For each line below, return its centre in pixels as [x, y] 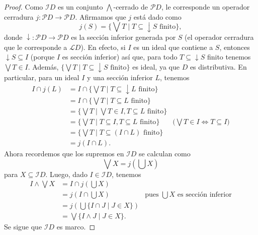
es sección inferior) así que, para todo [120, 57]
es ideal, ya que [156, 66]
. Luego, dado [66, 174]
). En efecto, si [103, 47]
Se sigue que [23, 226]
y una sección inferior [120, 77]
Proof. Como [24, 7]
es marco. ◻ [76, 226]
